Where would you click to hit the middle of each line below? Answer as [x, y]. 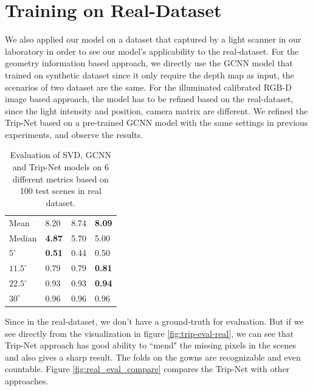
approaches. [27, 380]
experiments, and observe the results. [74, 134]
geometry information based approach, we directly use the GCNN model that [149, 63]
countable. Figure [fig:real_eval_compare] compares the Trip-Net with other [147, 369]
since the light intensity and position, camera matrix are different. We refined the [156, 110]
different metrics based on [60, 178]
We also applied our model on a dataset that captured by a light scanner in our [153, 39]
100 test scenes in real [60, 191]
